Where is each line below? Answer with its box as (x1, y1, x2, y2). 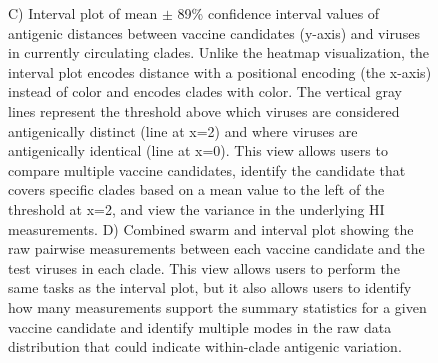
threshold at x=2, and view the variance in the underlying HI (8, 198, 385, 219)
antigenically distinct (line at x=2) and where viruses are (8, 120, 358, 141)
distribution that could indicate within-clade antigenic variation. (8, 336, 402, 357)
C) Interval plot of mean (8, 3, 158, 23)
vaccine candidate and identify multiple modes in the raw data (8, 316, 392, 337)
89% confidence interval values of (177, 3, 380, 23)
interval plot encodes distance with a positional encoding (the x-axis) (8, 61, 432, 82)
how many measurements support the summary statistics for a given (8, 296, 427, 317)
